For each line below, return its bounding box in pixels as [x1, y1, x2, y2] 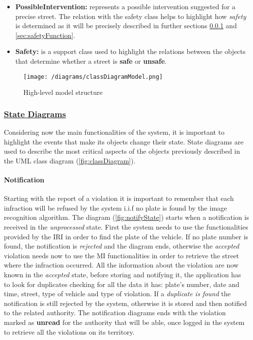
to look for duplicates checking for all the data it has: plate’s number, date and [4, 279, 240, 289]
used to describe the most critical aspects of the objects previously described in [4, 146, 240, 156]
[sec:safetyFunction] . [15, 30, 75, 40]
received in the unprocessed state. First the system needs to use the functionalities [4, 221, 248, 232]
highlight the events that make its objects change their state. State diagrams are [4, 136, 244, 146]
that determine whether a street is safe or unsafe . [15, 55, 167, 66]
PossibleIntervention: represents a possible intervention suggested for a [15, 1, 235, 11]
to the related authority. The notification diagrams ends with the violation [4, 307, 226, 318]
